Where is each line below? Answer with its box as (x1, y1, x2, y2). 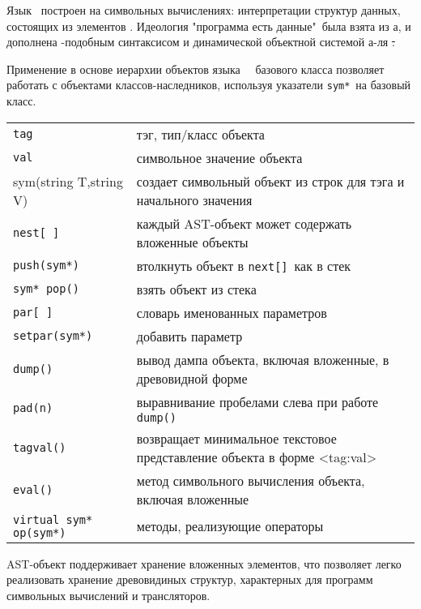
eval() (13, 482, 53, 496)
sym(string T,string (13, 171, 123, 191)
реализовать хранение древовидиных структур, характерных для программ (6, 571, 373, 588)
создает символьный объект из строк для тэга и (136, 171, 405, 191)
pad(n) (13, 401, 53, 415)
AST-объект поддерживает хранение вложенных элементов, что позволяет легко (6, 555, 402, 572)
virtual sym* (13, 513, 93, 526)
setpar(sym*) (13, 329, 93, 343)
